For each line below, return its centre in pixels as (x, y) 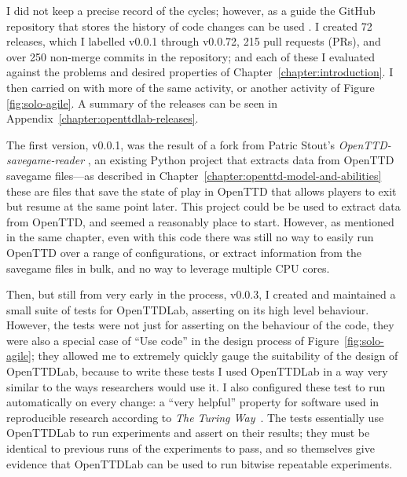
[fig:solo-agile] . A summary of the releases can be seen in (142, 103)
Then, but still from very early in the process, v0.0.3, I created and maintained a (201, 294)
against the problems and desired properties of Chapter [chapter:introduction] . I (200, 72)
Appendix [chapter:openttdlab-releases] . (103, 118)
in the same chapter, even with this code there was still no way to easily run (190, 237)
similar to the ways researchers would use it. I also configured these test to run (196, 386)
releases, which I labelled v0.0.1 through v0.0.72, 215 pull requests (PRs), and (194, 41)
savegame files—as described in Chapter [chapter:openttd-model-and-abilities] (194, 175)
